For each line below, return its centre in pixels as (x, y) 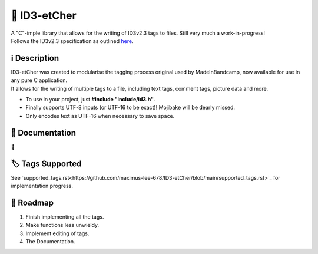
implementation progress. (42, 186)
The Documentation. (51, 242)
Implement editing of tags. (57, 233)
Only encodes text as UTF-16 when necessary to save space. (100, 116)
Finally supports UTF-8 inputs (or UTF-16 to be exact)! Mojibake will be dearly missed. (130, 108)
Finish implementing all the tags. (65, 217)
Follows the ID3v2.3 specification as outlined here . (72, 41)
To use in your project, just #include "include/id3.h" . (90, 100)
